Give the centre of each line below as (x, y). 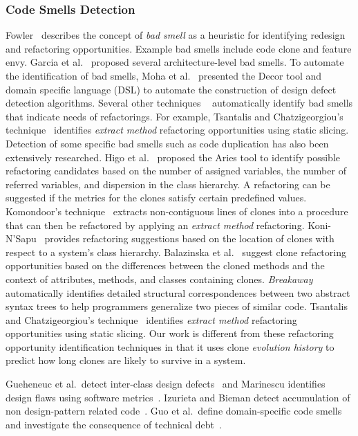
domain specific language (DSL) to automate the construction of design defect (171, 89)
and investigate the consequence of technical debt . (114, 424)
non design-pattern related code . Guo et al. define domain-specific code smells (174, 411)
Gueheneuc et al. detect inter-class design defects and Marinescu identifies (166, 384)
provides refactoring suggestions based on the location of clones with (189, 238)
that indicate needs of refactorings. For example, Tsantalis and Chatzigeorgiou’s (175, 116)
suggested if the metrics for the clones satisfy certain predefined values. (156, 198)
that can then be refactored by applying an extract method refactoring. (155, 225)
